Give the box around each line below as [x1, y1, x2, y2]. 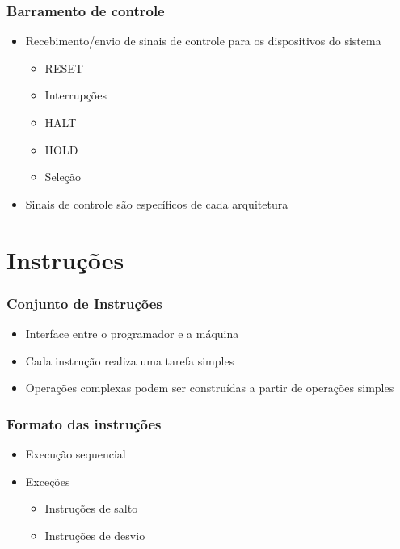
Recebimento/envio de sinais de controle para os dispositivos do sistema [25, 32, 381, 49]
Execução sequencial [25, 445, 126, 462]
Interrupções [44, 87, 107, 103]
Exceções [25, 472, 70, 489]
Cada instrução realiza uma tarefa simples [25, 352, 234, 369]
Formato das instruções [6, 413, 162, 433]
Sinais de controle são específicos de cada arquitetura [25, 195, 288, 212]
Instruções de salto [44, 500, 138, 517]
